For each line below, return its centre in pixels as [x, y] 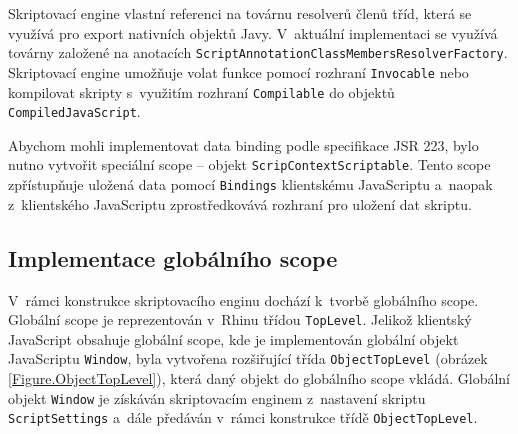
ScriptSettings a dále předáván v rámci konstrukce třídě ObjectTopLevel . [243, 417]
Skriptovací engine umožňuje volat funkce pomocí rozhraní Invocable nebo [238, 71]
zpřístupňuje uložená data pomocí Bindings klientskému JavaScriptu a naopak [250, 184]
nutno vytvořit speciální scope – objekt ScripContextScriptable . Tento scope [249, 164]
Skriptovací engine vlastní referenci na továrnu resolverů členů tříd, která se [240, 13]
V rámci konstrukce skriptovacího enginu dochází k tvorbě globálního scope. [243, 299]
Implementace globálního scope [173, 257]
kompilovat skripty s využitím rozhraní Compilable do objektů [201, 91]
